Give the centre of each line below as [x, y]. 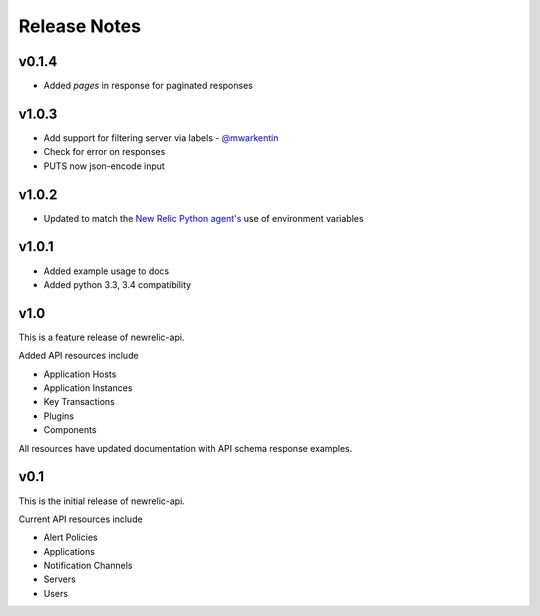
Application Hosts [80, 374]
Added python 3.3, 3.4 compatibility [117, 284]
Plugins [59, 416]
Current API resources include [81, 519]
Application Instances [88, 388]
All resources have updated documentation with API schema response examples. [185, 448]
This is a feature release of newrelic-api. [101, 337]
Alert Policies [71, 537]
